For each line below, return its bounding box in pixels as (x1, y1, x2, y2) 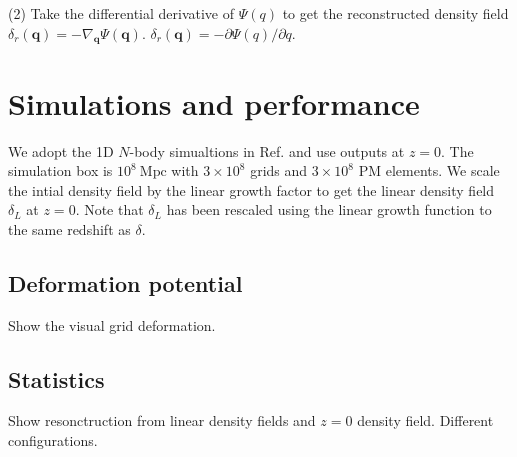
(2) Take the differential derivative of (8, 3, 235, 23)
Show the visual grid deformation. (8, 314, 216, 335)
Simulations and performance (8, 82, 420, 123)
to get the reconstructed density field (282, 3, 509, 23)
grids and (250, 160, 308, 181)
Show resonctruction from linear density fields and (8, 410, 316, 431)
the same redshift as (8, 218, 131, 239)
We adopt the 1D (8, 140, 114, 161)
